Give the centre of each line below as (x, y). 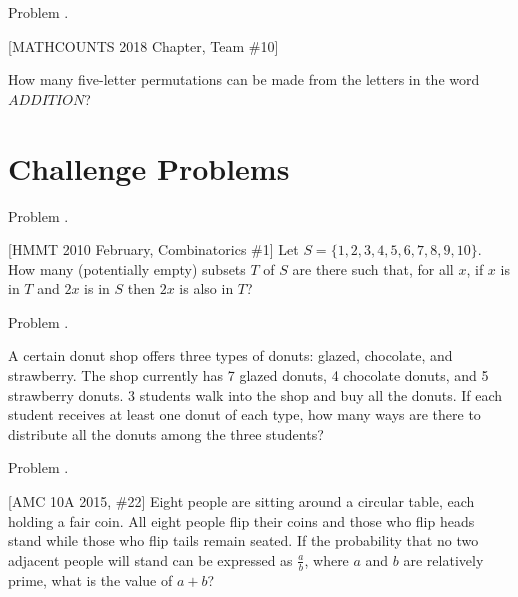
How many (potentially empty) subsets (127, 268)
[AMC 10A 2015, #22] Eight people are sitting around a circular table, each (241, 501)
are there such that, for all (373, 268)
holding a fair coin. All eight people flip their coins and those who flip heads (241, 520)
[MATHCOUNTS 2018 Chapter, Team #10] (143, 45)
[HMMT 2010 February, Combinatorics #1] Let (153, 249)
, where (326, 559)
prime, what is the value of (90, 579)
